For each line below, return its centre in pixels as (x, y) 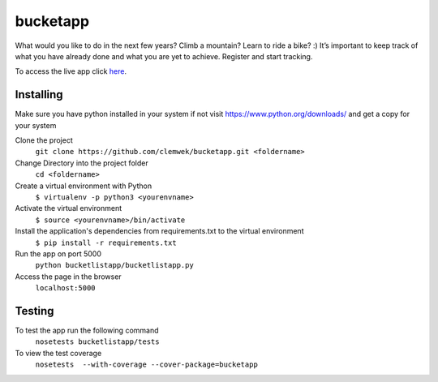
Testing (34, 311)
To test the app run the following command (87, 330)
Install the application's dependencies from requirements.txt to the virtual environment (159, 231)
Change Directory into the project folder (82, 163)
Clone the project (44, 140)
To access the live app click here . (71, 71)
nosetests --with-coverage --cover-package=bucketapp (147, 365)
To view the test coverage (58, 353)
